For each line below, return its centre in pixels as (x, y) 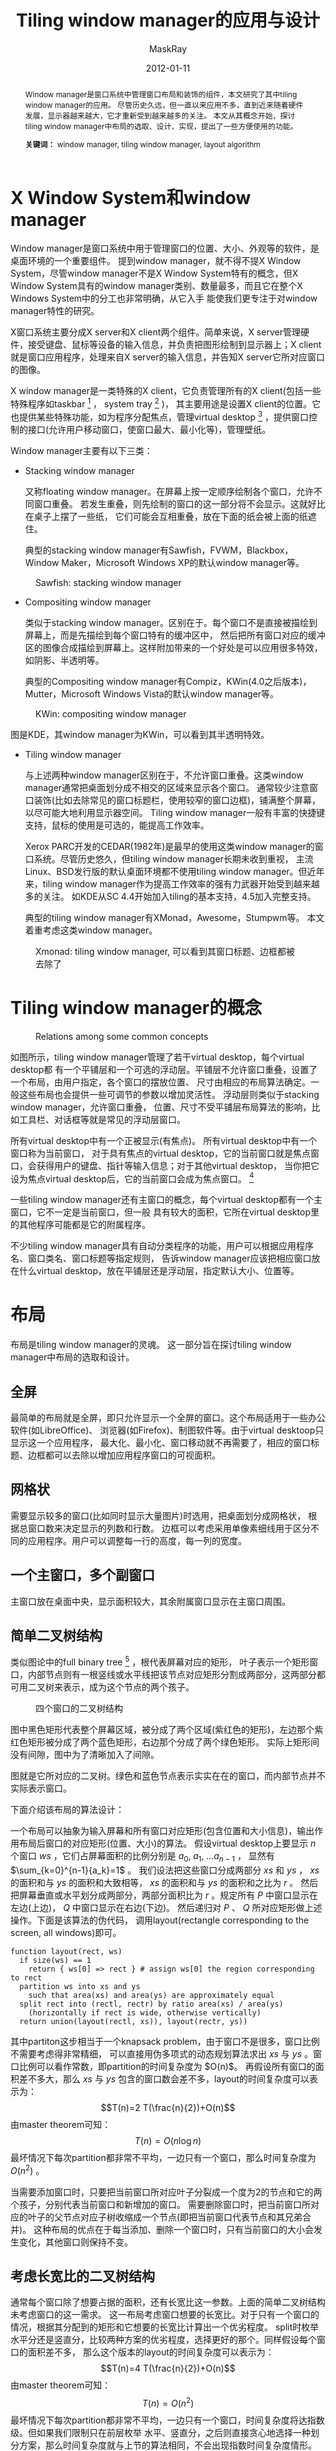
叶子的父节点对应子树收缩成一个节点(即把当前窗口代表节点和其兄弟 (165, 2217)
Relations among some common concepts (122, 1036)
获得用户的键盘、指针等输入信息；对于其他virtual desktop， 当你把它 (178, 1165)
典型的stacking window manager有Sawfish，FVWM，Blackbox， (159, 550)
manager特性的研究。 (55, 311)
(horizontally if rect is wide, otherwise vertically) (145, 2012)
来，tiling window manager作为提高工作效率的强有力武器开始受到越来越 (172, 883)
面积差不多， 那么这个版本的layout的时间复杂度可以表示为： (151, 2352)
